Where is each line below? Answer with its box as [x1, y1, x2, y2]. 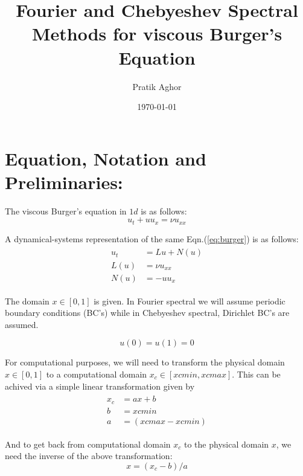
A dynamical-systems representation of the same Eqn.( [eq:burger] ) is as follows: [5, 232, 299, 245]
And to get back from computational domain [5, 437, 171, 450]
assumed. [5, 318, 39, 330]
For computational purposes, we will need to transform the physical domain [5, 356, 285, 368]
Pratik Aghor [132, 80, 182, 92]
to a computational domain [46, 367, 147, 380]
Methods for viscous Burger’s [31, 21, 282, 46]
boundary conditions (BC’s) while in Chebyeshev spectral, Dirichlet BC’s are [5, 306, 290, 319]
